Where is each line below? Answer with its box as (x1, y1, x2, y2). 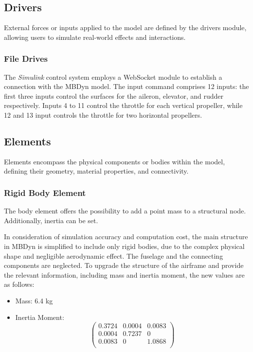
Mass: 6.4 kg (15, 295, 53, 305)
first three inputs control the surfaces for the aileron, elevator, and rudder (4, 90, 224, 101)
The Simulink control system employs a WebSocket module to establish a (4, 71, 222, 82)
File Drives (4, 53, 48, 65)
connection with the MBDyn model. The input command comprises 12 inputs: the (4, 81, 249, 91)
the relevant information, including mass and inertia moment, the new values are (4, 269, 245, 280)
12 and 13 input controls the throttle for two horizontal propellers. (4, 109, 202, 120)
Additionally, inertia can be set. (4, 215, 98, 225)
